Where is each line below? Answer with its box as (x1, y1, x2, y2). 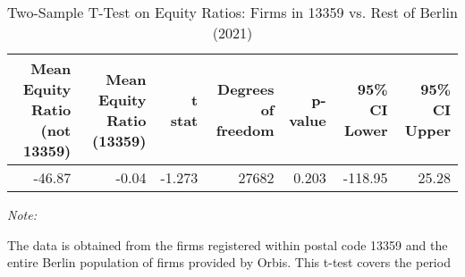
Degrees (217, 79, 275, 99)
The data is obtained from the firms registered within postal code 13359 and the (7, 235, 448, 254)
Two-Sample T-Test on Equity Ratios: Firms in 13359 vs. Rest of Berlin (7, 2, 458, 22)
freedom (216, 120, 275, 140)
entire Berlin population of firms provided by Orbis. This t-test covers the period (7, 253, 451, 272)
